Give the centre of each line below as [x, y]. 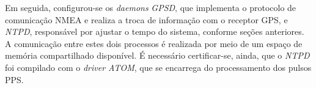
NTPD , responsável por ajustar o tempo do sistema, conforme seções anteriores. [155, 31]
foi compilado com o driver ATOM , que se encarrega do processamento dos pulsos [158, 67]
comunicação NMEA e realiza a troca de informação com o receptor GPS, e [146, 19]
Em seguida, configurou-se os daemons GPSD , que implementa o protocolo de [151, 7]
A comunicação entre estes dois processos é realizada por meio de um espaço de [154, 43]
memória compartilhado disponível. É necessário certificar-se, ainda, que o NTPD [157, 55]
